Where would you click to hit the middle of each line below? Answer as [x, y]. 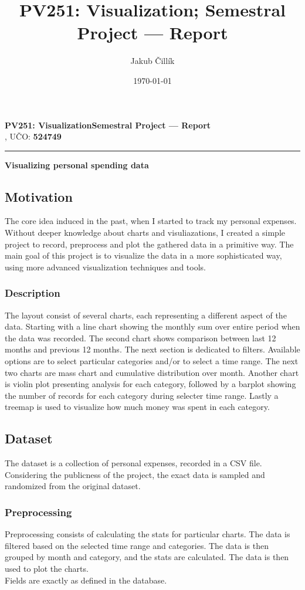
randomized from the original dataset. [73, 486]
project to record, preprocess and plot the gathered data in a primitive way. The [149, 244]
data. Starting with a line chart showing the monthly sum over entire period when [152, 326]
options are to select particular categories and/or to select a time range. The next [152, 361]
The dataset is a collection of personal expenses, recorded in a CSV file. [133, 463]
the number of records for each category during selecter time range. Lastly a [142, 395]
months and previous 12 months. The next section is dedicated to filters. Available [152, 349]
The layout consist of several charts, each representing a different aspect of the [146, 315]
